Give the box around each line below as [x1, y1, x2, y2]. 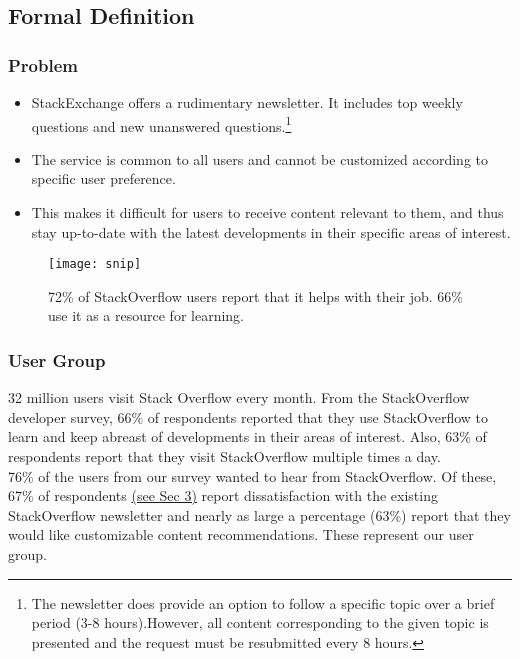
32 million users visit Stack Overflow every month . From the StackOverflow [8, 387, 470, 408]
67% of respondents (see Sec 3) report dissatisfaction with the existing [8, 485, 438, 506]
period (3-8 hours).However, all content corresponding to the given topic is [31, 612, 489, 633]
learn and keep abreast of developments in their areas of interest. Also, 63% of [8, 426, 487, 447]
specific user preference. [31, 168, 176, 189]
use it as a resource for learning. [48, 305, 244, 326]
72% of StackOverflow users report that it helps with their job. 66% [48, 285, 463, 306]
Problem [8, 52, 78, 77]
